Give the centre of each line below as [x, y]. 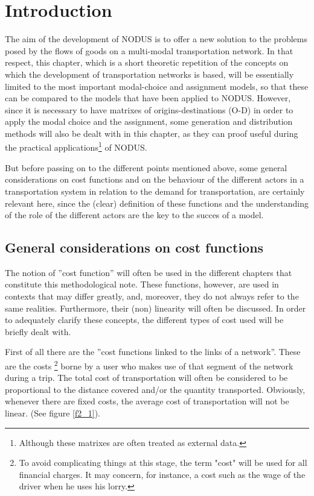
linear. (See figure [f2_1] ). [53, 413]
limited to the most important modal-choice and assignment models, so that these [157, 86]
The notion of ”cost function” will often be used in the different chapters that [149, 272]
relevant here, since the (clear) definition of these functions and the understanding [157, 203]
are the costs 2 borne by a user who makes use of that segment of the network [149, 365]
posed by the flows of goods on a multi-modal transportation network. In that [149, 50]
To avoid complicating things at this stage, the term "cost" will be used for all [163, 463]
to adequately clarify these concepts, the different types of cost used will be [144, 320]
